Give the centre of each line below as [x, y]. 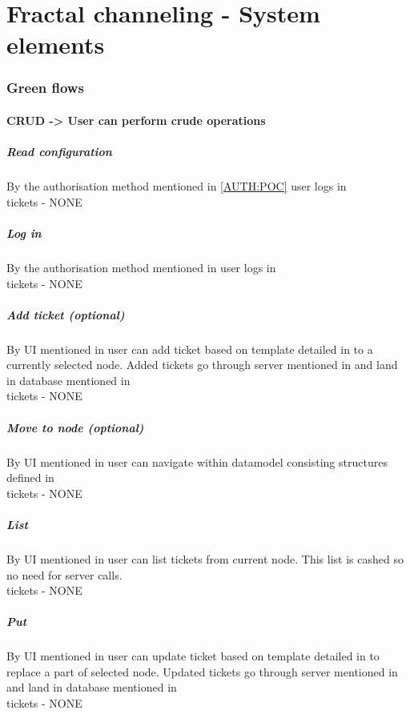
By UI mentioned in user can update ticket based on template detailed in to [193, 656]
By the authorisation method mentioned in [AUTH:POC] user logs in [177, 186]
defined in [30, 477]
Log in [24, 233]
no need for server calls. [64, 574]
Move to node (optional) [75, 427]
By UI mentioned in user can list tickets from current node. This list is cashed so [205, 558]
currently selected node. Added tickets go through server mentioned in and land [202, 365]
